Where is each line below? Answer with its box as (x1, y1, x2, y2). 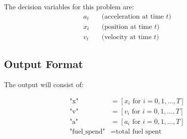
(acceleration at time (101, 13, 164, 20)
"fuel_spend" (70, 128, 105, 135)
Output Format (4, 56, 83, 71)
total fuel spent (116, 128, 162, 135)
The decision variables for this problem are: (4, 1, 134, 11)
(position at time (101, 23, 152, 30)
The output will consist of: (4, 79, 84, 89)
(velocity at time (101, 33, 152, 41)
